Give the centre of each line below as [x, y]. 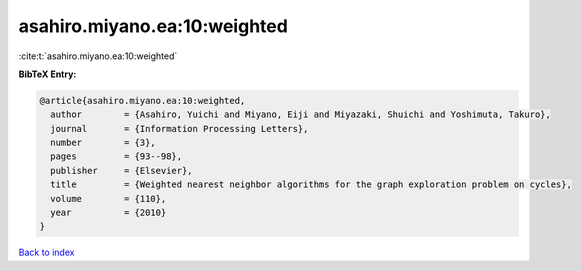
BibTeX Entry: [47, 74]
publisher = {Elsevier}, [122, 170]
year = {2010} [108, 213]
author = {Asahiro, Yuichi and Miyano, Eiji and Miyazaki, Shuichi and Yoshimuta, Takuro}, [301, 114]
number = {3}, [103, 143]
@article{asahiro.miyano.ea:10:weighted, [142, 100]
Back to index [46, 252]
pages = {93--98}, [116, 156]
